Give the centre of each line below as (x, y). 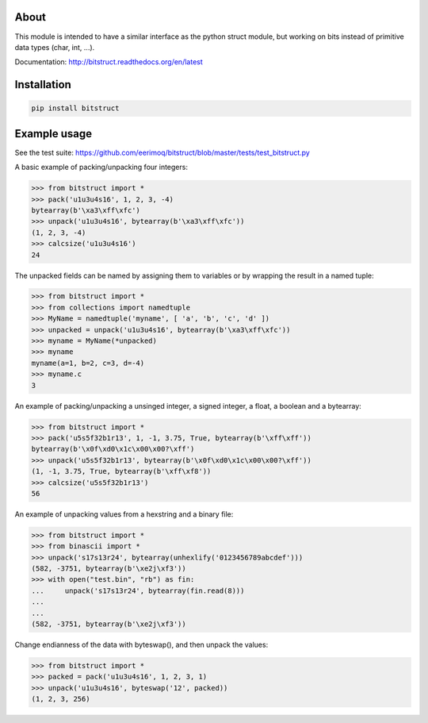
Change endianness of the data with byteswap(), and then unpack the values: (141, 644)
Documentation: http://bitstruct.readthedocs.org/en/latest (109, 62)
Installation (43, 85)
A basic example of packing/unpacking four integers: (101, 167)
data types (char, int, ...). (55, 47)
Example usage (53, 134)
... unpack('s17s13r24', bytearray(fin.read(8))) (138, 590)
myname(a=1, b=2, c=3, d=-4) (88, 363)
